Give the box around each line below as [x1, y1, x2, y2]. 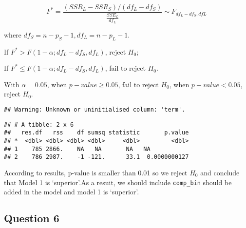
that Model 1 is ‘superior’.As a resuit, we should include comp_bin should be [4, 177, 232, 187]
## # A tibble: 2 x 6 [4, 121, 74, 128]
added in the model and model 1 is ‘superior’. [4, 187, 139, 197]
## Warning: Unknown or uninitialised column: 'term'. [4, 106, 186, 114]
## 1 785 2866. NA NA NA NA [4, 145, 151, 152]
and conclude [200, 167, 240, 177]
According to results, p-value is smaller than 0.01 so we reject [4, 167, 188, 177]
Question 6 [4, 210, 59, 226]
